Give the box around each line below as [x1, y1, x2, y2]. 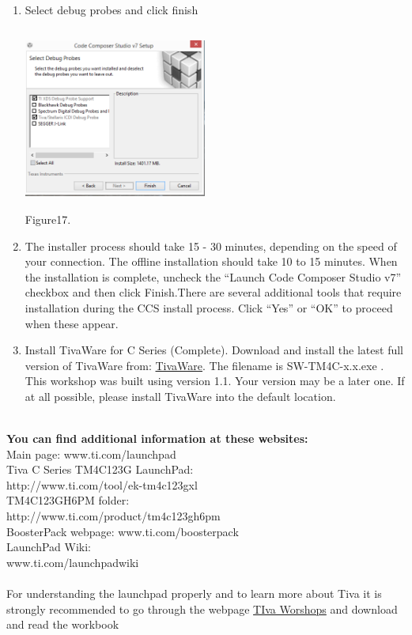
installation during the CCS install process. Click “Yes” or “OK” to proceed [25, 299, 393, 316]
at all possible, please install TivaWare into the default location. [25, 387, 336, 404]
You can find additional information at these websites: [6, 430, 308, 447]
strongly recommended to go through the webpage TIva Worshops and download [6, 600, 398, 617]
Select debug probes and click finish [25, 2, 198, 17]
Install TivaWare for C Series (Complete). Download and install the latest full [25, 342, 403, 358]
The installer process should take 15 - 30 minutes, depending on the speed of [25, 237, 397, 254]
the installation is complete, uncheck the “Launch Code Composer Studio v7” [25, 268, 402, 285]
